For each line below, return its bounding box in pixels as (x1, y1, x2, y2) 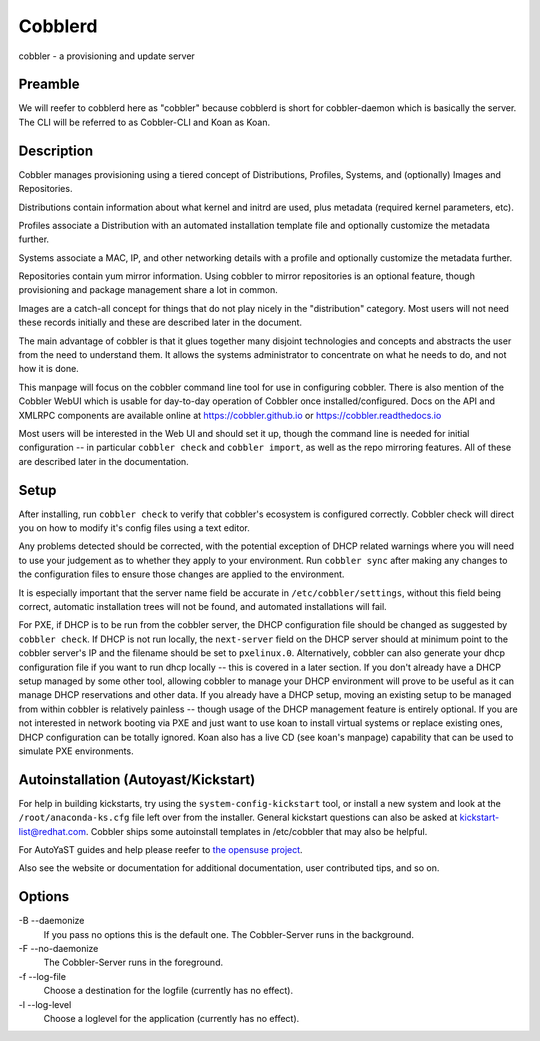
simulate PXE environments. (18, 745, 134, 757)
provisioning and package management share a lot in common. (18, 284, 279, 296)
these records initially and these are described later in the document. (18, 316, 303, 329)
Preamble (18, 76, 80, 93)
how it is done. (18, 363, 79, 375)
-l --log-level (18, 998, 72, 1010)
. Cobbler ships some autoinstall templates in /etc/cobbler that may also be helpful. (85, 825, 428, 837)
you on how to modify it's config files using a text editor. (18, 522, 250, 534)
